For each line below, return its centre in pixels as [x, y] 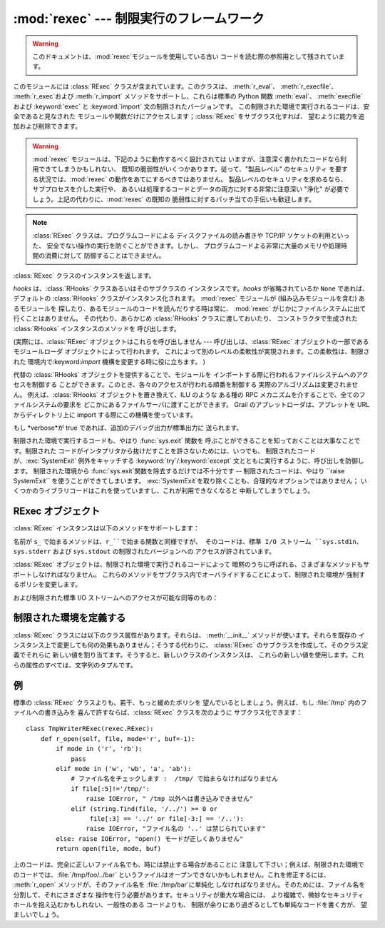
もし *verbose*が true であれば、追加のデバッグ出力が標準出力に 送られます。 [128, 428]
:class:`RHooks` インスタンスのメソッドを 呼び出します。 [97, 328]
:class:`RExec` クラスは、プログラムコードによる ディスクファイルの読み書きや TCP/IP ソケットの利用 [182, 236]
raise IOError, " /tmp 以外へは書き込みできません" [170, 799]
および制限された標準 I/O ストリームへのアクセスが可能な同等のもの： [116, 597]
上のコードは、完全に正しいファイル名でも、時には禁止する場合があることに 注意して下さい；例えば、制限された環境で [189, 864]
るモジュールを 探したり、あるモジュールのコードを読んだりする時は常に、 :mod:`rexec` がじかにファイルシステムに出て [190, 308]
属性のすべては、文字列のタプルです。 [81, 665]
